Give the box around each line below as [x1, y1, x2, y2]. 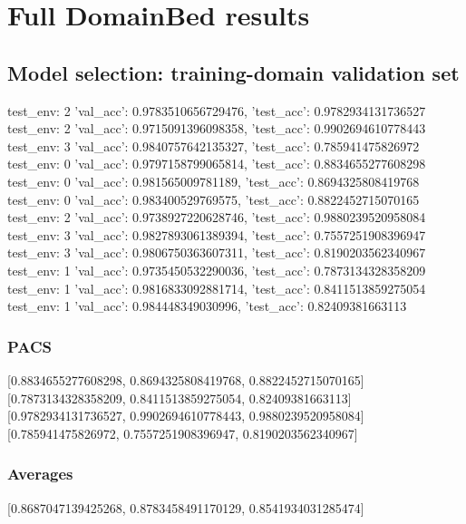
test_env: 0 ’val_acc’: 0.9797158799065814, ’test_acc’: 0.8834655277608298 [7, 154, 426, 173]
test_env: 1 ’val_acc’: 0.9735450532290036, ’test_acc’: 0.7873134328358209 [7, 260, 426, 279]
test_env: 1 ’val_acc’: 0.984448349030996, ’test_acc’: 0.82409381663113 [7, 296, 407, 315]
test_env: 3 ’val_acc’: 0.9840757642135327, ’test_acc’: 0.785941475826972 [7, 136, 420, 155]
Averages [7, 462, 73, 485]
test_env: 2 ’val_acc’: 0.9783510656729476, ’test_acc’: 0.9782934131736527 [7, 101, 426, 120]
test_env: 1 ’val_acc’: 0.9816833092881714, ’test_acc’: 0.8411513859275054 [7, 278, 426, 297]
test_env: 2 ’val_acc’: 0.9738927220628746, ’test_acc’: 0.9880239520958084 [7, 208, 426, 227]
